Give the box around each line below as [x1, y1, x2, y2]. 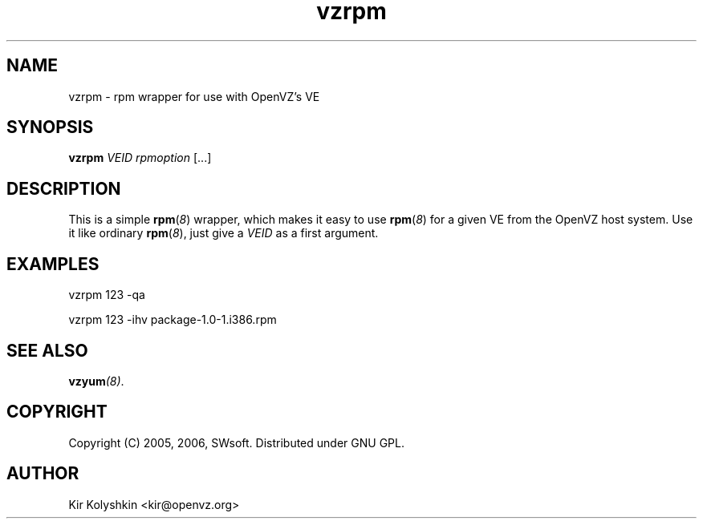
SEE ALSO [6, 340, 88, 361]
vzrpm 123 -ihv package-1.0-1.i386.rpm [68, 313, 277, 327]
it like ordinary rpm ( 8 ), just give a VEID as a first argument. [68, 226, 379, 240]
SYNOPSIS [6, 117, 94, 138]
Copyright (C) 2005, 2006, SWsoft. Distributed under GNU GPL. [68, 435, 404, 450]
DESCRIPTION [6, 178, 121, 199]
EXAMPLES [6, 253, 100, 274]
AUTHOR [6, 463, 79, 484]
